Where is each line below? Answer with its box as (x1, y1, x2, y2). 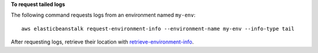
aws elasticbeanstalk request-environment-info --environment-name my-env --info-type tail (21, 25, 294, 32)
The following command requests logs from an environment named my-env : (11, 12, 196, 19)
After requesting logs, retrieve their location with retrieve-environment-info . (11, 38, 194, 45)
